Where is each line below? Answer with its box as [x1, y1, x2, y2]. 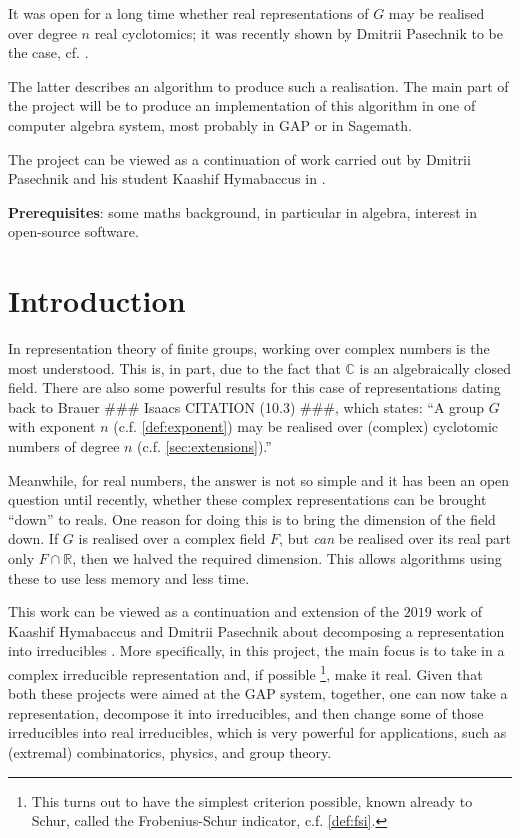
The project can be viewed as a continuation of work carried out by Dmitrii [8, 148, 471, 169]
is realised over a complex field [78, 528, 266, 549]
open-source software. [8, 221, 139, 242]
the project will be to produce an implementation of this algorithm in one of [8, 95, 476, 116]
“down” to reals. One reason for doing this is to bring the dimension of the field [8, 508, 496, 529]
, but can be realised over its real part [279, 528, 511, 549]
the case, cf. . [8, 42, 89, 63]
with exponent [8, 416, 96, 437]
